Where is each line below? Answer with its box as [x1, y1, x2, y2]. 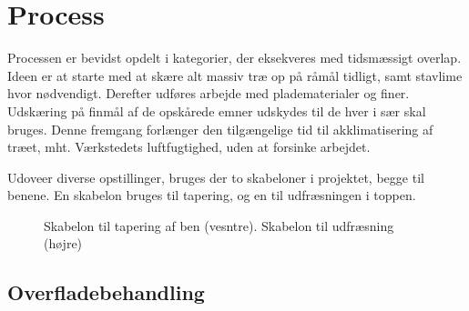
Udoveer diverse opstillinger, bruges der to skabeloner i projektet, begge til [7, 167, 424, 186]
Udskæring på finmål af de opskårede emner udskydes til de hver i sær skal [7, 101, 426, 120]
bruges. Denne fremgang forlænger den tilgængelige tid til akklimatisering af [7, 119, 433, 138]
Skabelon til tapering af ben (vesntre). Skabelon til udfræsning [44, 216, 394, 235]
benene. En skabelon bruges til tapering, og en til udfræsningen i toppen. [7, 186, 416, 205]
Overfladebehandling [7, 278, 205, 306]
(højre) [44, 234, 83, 253]
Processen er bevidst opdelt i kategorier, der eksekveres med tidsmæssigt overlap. [7, 48, 462, 67]
